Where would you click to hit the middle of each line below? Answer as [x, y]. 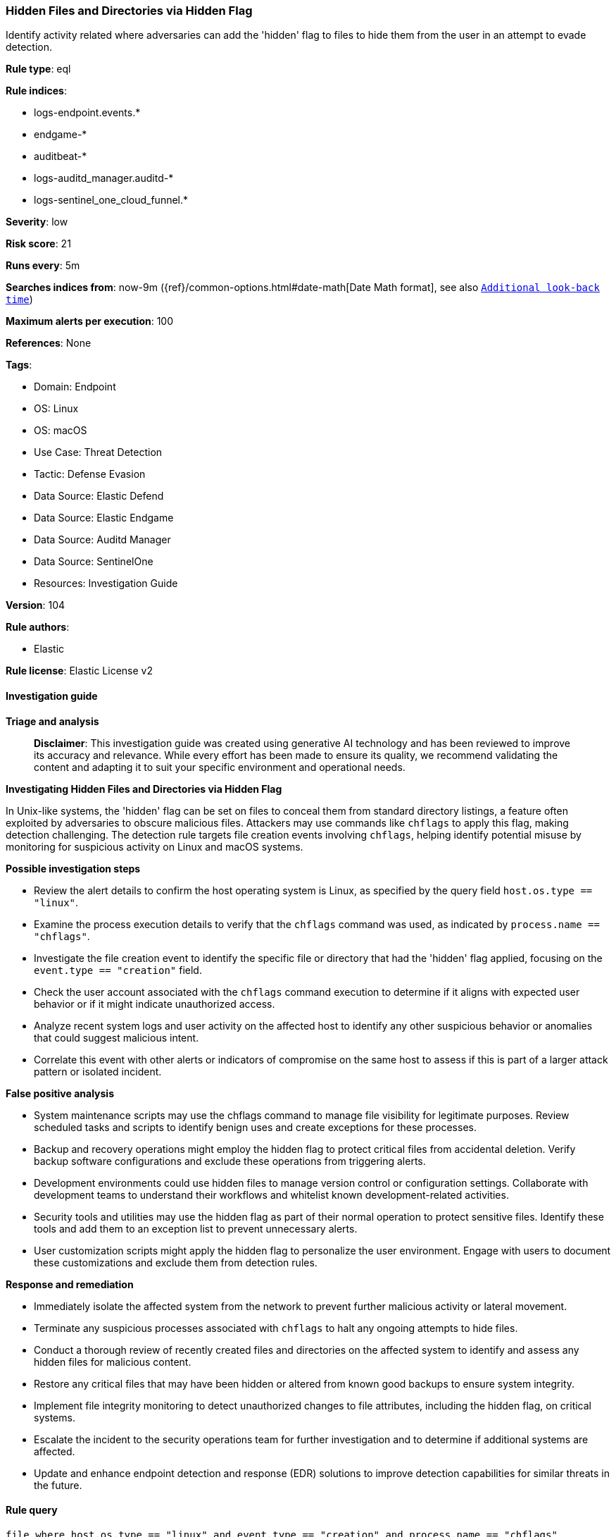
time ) [19, 300]
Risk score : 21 [38, 244]
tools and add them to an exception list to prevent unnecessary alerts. [196, 1228]
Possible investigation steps [73, 868]
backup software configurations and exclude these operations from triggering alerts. [230, 1161]
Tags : [19, 365]
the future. [58, 1485]
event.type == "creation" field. [118, 970]
